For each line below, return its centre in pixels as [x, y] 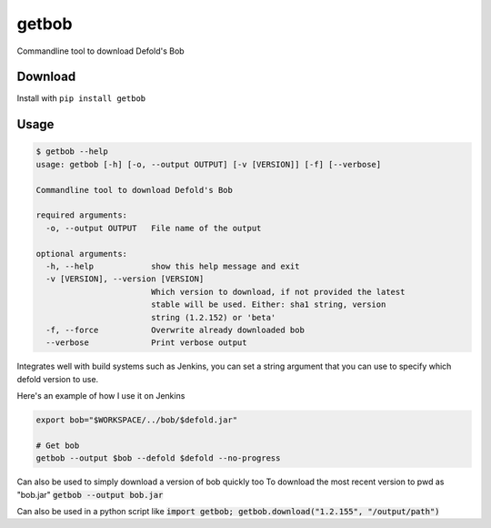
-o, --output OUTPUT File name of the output [154, 228]
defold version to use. [58, 379]
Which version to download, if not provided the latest [278, 292]
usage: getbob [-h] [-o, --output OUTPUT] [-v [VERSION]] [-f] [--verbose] [209, 164]
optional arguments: [81, 254]
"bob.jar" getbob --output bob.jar [90, 494]
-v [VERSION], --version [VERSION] [125, 279]
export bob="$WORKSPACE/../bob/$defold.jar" [137, 420]
